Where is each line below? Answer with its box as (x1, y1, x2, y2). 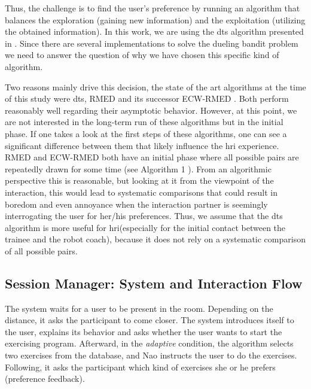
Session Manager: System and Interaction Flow (5, 273, 303, 292)
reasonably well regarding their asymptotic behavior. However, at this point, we (5, 104, 297, 116)
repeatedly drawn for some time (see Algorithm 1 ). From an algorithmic (5, 162, 272, 175)
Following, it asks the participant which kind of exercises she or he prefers (5, 360, 276, 373)
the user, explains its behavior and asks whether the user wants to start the (5, 325, 282, 338)
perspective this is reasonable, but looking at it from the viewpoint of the (5, 174, 274, 187)
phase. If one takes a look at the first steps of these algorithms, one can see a (5, 127, 287, 139)
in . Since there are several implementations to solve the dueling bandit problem (5, 37, 298, 49)
